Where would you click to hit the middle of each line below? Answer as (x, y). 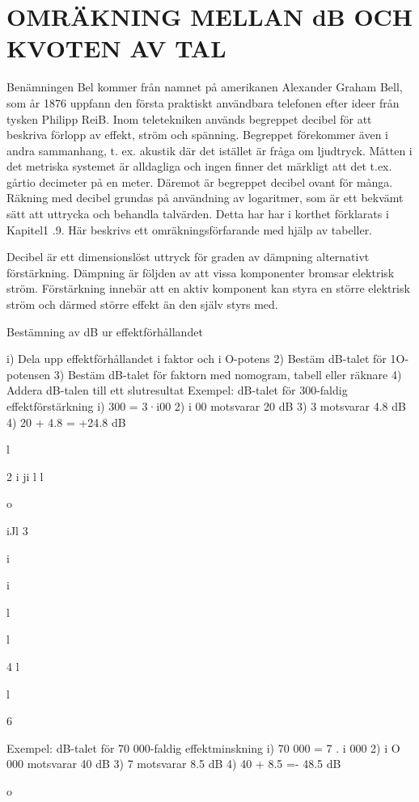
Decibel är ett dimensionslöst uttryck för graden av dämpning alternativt (188, 257)
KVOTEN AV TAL (116, 48)
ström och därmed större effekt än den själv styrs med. (142, 304)
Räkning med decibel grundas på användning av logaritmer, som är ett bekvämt (205, 198)
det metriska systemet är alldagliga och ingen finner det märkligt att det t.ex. (199, 166)
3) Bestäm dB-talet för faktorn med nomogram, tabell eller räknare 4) (228, 374)
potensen (29, 374)
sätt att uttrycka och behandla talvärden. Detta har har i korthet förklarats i (198, 214)
